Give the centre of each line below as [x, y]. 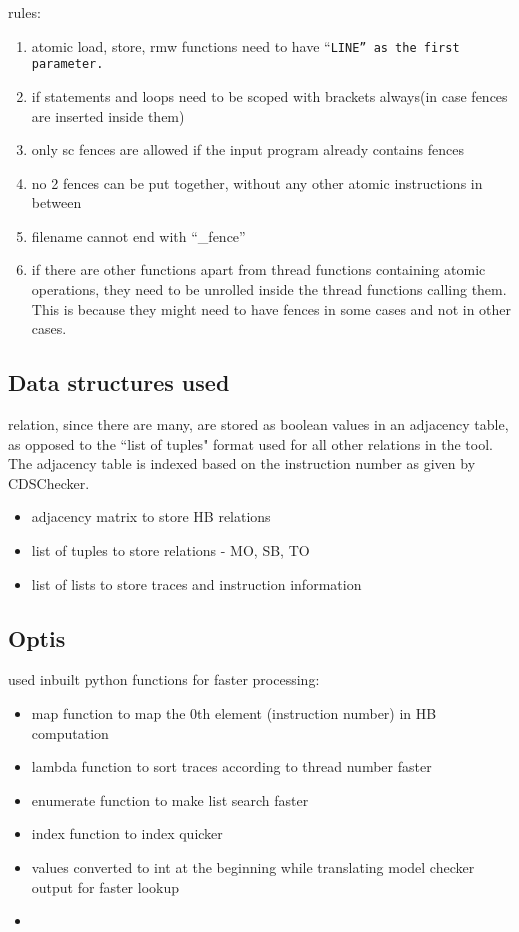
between [56, 202]
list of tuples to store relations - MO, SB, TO [170, 550]
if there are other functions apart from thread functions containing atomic [258, 269]
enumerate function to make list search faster [170, 799]
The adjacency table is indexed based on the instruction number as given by [242, 463]
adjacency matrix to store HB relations [151, 516]
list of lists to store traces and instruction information [196, 583]
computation [70, 732]
